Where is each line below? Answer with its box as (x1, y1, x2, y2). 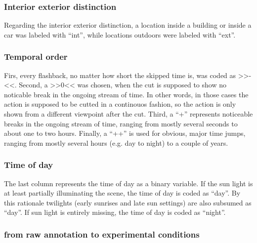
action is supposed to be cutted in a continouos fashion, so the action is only (4, 99, 236, 109)
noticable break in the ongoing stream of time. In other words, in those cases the (4, 89, 249, 99)
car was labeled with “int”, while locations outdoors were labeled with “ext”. (4, 29, 236, 40)
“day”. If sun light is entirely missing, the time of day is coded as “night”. (4, 207, 226, 217)
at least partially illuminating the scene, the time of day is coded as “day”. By (4, 188, 241, 198)
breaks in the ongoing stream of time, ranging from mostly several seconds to (4, 118, 238, 128)
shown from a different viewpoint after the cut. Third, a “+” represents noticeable (4, 109, 253, 119)
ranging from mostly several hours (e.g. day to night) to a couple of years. (4, 137, 228, 148)
